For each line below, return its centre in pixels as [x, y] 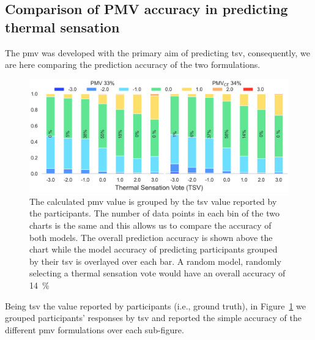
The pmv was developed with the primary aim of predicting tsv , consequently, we [157, 52]
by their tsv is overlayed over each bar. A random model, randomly [155, 261]
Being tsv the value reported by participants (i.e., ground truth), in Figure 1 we [156, 305]
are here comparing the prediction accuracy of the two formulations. [133, 65]
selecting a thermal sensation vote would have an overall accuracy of [157, 273]
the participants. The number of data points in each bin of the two [154, 213]
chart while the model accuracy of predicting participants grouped [154, 249]
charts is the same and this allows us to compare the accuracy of [150, 225]
